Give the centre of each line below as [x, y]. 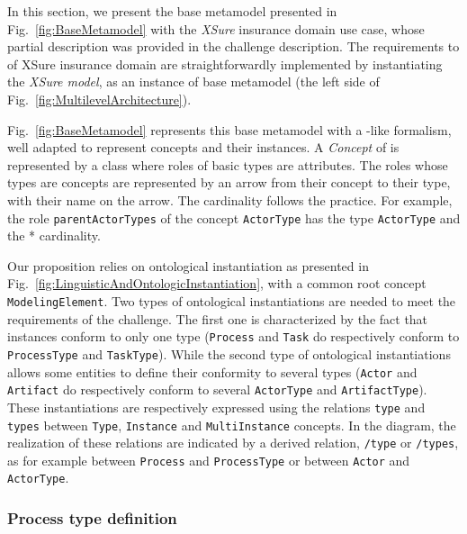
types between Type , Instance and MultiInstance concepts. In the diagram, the [232, 425]
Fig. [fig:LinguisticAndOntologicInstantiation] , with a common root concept [217, 283]
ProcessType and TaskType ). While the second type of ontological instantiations [229, 353]
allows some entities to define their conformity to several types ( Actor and [212, 371]
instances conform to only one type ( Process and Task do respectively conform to [233, 336]
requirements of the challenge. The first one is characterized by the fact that [218, 318]
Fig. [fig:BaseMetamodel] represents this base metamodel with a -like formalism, [229, 129]
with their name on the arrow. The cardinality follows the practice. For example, [230, 199]
